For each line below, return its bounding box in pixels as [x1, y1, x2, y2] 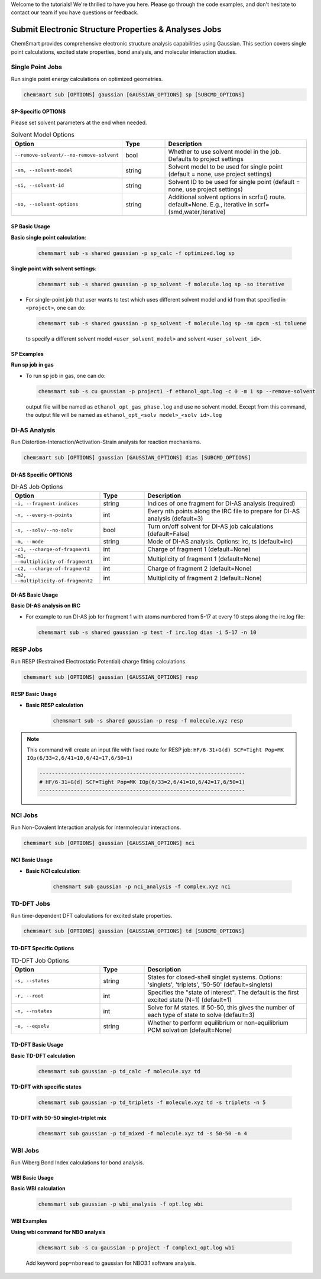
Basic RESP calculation [25, 701, 84, 708]
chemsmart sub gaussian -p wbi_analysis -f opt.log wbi [38, 1200, 204, 1207]
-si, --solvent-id [14, 182, 64, 189]
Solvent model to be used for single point [168, 163, 283, 171]
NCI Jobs [11, 811, 38, 820]
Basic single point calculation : [11, 234, 87, 241]
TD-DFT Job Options [11, 956, 69, 964]
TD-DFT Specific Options [11, 945, 74, 952]
